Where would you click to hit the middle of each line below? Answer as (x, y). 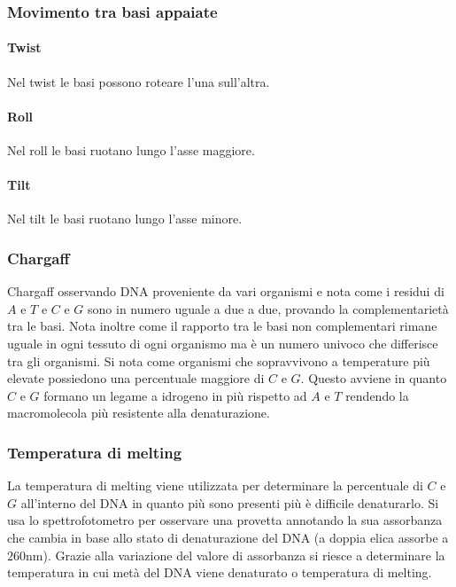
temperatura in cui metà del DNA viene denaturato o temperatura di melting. (220, 572)
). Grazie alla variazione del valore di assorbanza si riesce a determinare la (244, 555)
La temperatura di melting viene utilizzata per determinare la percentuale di (215, 485)
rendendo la (377, 395)
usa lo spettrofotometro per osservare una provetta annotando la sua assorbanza (225, 520)
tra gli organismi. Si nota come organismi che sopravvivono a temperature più (219, 360)
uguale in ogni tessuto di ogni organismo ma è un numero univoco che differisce (223, 344)
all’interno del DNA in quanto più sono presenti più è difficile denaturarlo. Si (230, 502)
